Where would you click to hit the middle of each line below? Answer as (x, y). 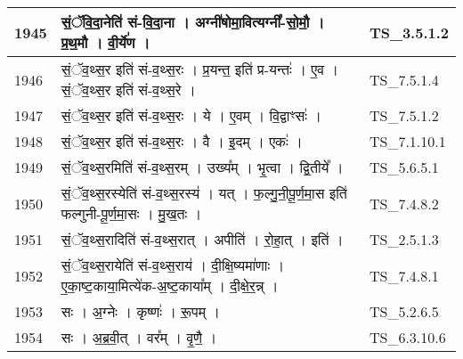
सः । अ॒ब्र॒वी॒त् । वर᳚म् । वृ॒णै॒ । (139, 337)
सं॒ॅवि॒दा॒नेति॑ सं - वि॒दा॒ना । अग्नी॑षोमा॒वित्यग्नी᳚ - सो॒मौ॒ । (193, 22)
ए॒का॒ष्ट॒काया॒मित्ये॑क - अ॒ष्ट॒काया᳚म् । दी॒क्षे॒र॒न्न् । (170, 286)
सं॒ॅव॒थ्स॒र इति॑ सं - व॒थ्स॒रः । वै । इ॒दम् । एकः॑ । (182, 141)
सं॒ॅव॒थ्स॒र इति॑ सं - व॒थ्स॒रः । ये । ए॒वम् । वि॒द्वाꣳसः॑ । (191, 115)
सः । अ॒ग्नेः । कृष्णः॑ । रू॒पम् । (141, 311)
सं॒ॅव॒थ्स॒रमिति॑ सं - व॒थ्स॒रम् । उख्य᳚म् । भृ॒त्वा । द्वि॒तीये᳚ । (202, 167)
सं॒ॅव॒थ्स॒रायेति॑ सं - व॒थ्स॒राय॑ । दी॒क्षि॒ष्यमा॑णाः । (173, 265)
